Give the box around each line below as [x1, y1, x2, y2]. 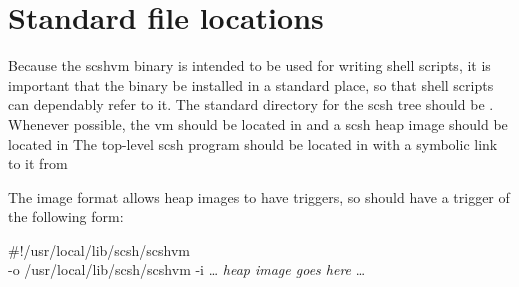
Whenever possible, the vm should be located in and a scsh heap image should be [8, 113, 508, 134]
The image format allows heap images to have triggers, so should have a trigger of [8, 186, 510, 207]
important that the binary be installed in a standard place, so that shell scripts [8, 74, 494, 95]
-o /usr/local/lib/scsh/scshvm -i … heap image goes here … [8, 259, 366, 280]
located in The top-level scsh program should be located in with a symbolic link [8, 133, 498, 154]
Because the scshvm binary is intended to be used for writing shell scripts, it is [8, 55, 491, 76]
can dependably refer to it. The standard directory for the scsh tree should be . [8, 94, 494, 115]
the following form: [8, 206, 124, 227]
